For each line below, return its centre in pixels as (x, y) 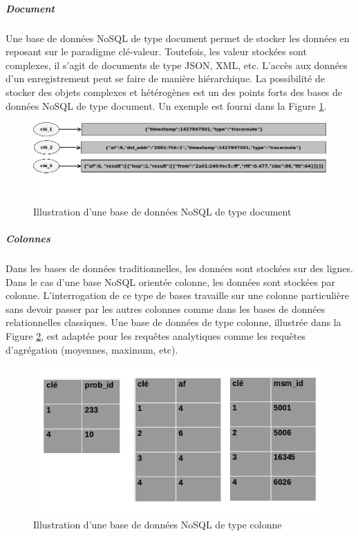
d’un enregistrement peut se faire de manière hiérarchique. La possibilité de (165, 78)
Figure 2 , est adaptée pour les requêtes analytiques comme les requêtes (156, 336)
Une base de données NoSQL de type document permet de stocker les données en (178, 38)
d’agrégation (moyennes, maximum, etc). (92, 349)
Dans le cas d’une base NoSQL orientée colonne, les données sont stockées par (171, 281)
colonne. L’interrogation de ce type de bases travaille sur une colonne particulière (177, 295)
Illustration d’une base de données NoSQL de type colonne (158, 525)
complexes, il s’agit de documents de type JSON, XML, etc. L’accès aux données (177, 65)
